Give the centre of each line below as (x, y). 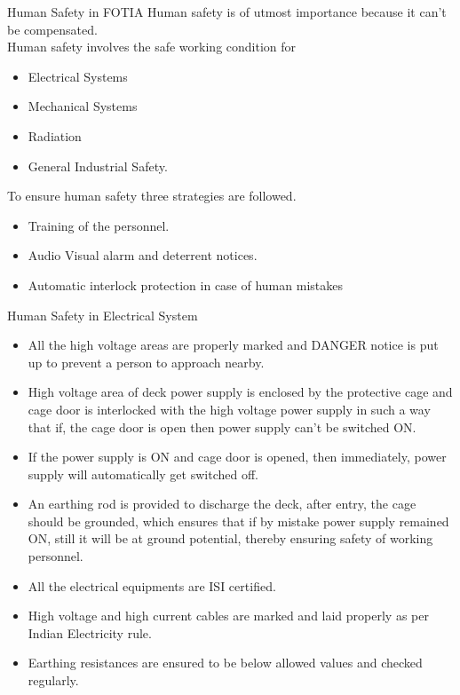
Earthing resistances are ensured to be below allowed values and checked (225, 663)
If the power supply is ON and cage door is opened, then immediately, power (237, 457)
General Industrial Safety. (98, 166)
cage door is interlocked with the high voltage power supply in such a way (229, 409)
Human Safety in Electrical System (103, 315)
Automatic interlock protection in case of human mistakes (185, 284)
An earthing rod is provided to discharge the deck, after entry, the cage (222, 504)
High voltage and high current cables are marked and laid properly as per (228, 616)
